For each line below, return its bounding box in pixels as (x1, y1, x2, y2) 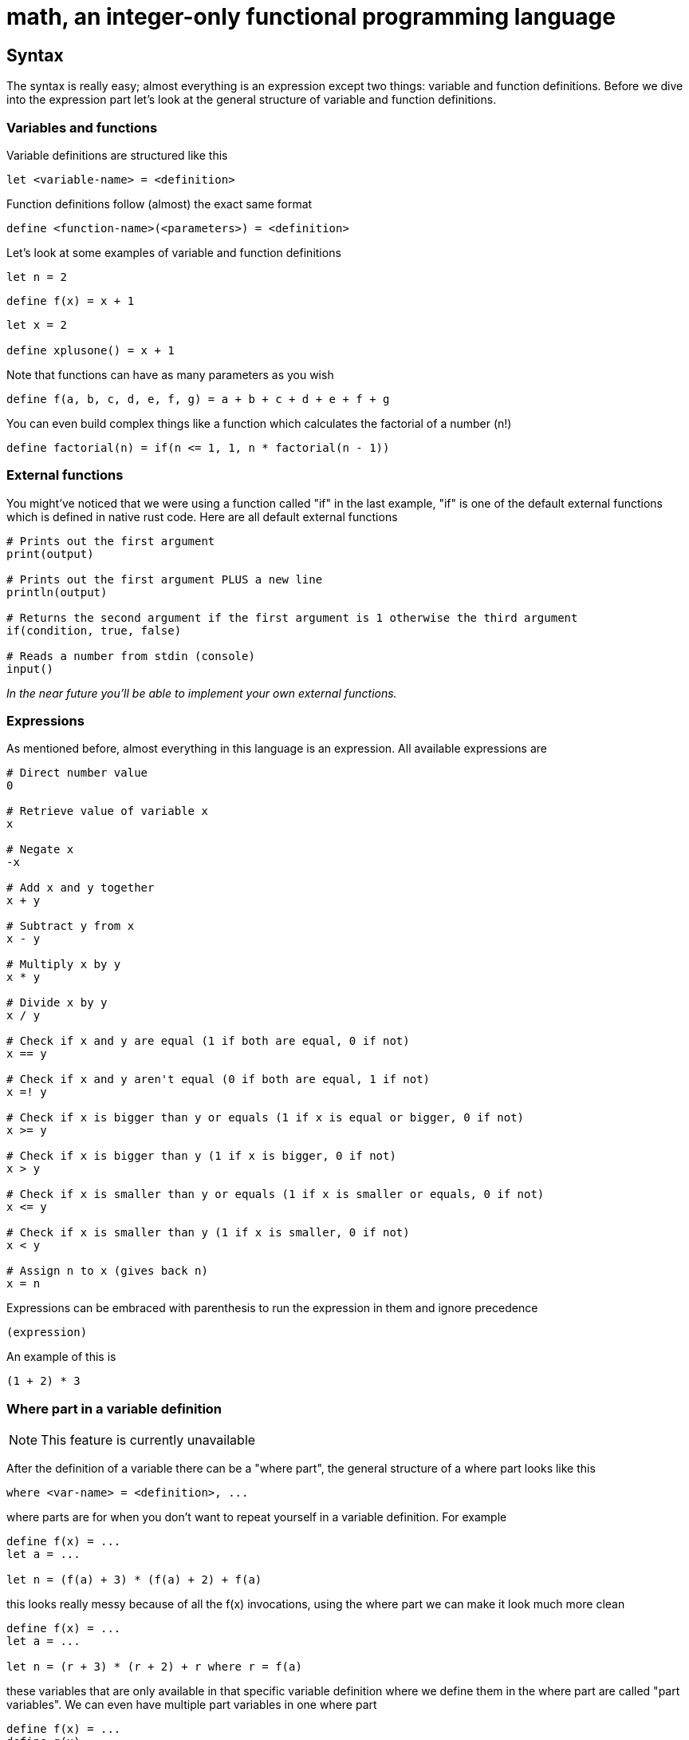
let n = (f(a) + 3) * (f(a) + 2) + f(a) (6, 1573, 262, 1587)
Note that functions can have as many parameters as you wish (6, 367, 334, 382)
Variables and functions (6, 119, 158, 136)
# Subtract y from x (6, 919, 135, 933)
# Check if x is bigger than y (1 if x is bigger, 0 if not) (6, 1149, 396, 1163)
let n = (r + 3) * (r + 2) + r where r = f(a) (6, 1660, 302, 1674)
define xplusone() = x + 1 (6, 343, 175, 357)
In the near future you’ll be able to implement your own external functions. (6, 686, 397, 700)
